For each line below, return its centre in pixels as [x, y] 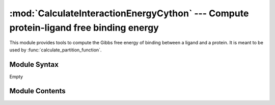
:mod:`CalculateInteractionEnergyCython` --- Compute [129, 13]
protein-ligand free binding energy [84, 28]
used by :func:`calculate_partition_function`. [56, 50]
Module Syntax [34, 64]
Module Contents [37, 91]
